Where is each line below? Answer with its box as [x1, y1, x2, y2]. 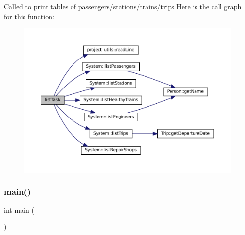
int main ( [4, 205, 34, 215]
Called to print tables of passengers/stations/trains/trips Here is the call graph [4, 1, 242, 11]
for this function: [4, 11, 54, 21]
